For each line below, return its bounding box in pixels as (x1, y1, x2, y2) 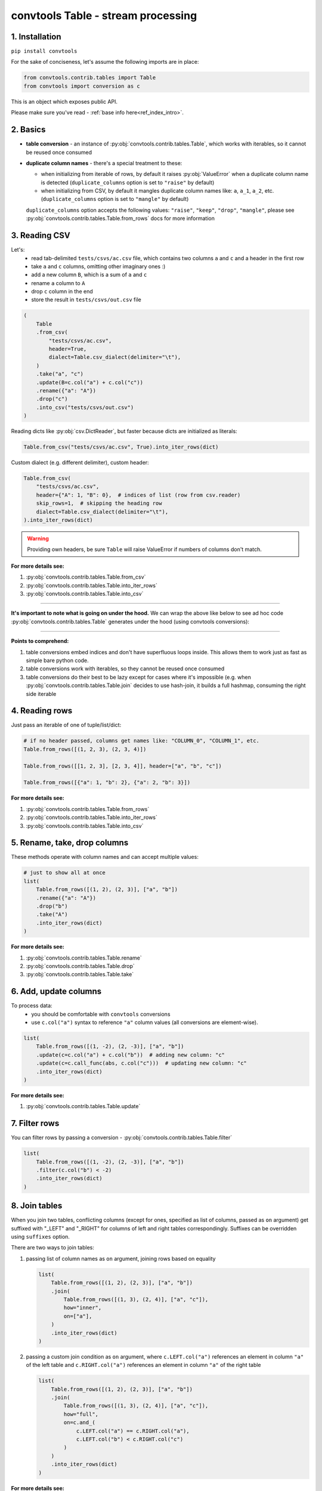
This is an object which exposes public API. (11, 98, 118, 105)
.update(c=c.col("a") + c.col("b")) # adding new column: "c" (36, 1051, 225, 1058)
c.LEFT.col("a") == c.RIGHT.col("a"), (76, 1427, 190, 1434)
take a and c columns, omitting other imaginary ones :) (31, 262, 166, 270)
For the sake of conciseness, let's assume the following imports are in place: (11, 58, 199, 66)
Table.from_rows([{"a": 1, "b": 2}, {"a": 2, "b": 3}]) (23, 779, 191, 786)
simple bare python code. (26, 657, 89, 664)
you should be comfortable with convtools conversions (31, 1010, 171, 1017)
